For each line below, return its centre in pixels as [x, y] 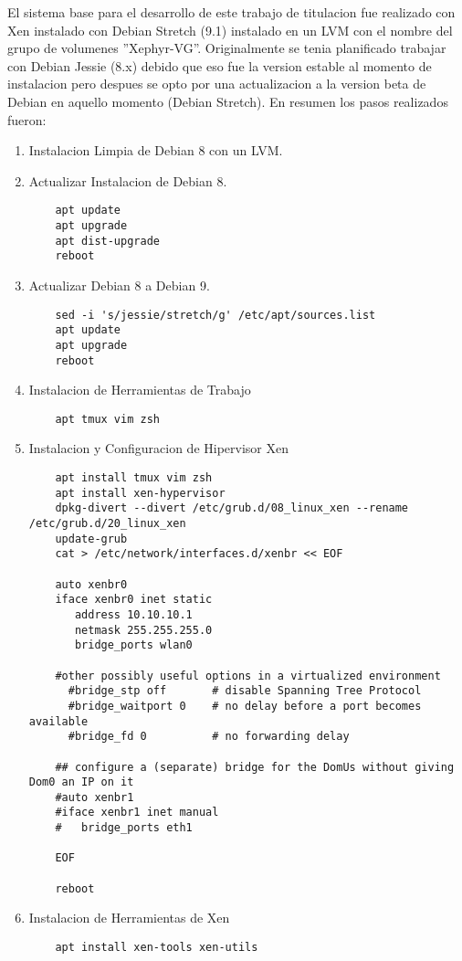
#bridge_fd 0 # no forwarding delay [209, 737]
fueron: [27, 119]
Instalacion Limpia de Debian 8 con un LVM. [156, 150]
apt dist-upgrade [107, 241]
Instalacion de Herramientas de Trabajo [140, 390]
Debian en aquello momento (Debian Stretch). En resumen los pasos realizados [228, 101]
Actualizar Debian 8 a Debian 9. [119, 285]
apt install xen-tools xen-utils [157, 947]
